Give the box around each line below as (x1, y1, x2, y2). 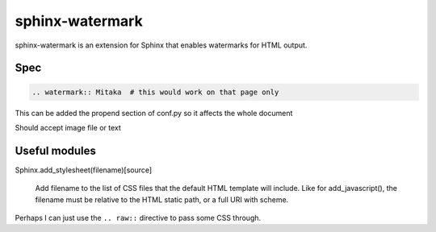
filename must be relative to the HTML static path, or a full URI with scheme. (35, 194, 289, 205)
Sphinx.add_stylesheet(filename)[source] (15, 165, 153, 175)
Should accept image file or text (15, 122, 121, 132)
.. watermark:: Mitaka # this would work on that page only (31, 87, 279, 97)
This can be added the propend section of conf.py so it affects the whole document (15, 108, 293, 118)
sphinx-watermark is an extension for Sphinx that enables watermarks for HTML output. (15, 40, 308, 50)
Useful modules (15, 143, 97, 157)
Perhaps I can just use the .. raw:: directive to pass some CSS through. (15, 213, 262, 222)
